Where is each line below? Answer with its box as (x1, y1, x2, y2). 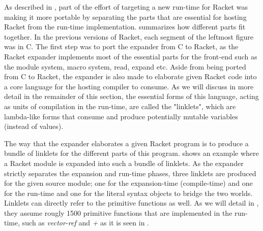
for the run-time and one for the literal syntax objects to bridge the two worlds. (4, 187, 253, 198)
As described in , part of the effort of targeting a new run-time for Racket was (4, 2, 248, 12)
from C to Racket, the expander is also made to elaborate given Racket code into (4, 71, 257, 82)
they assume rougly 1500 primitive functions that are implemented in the (4, 207, 232, 218)
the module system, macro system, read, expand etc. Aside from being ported (4, 61, 246, 72)
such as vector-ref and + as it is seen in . (22, 217, 149, 228)
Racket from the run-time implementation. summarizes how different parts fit (4, 21, 246, 32)
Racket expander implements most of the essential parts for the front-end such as (4, 51, 257, 61)
